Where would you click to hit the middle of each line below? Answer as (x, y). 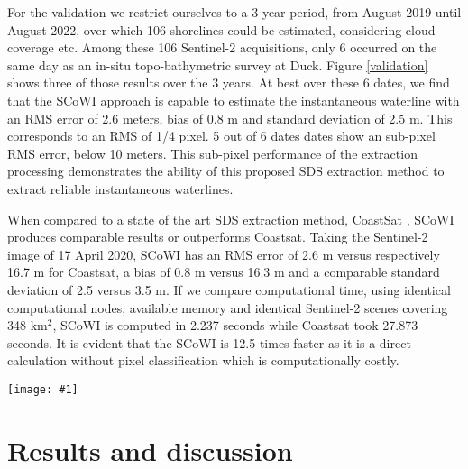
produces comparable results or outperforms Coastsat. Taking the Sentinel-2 (218, 237)
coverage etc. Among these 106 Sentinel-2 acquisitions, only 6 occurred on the (222, 47)
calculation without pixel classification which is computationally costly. (203, 360)
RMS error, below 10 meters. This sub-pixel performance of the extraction (212, 153)
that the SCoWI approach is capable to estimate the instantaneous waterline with (234, 100)
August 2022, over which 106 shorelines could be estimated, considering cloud (221, 29)
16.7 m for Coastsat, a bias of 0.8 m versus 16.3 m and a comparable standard (224, 272)
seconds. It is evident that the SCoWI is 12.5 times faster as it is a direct (209, 342)
